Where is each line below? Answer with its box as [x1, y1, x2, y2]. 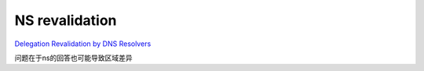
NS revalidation [14, 12, 117, 29]
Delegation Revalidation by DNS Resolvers [14, 39, 152, 48]
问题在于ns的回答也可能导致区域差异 [14, 53, 133, 62]
